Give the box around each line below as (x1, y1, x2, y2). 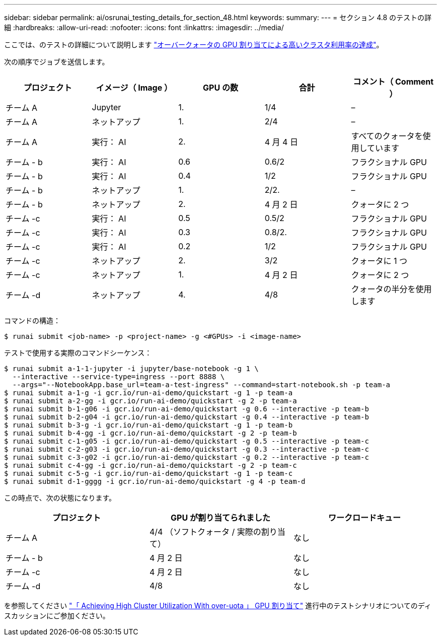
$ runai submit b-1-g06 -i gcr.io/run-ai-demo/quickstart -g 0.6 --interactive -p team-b (4, 405, 369, 413)
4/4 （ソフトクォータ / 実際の (149, 527, 261, 537)
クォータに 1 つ (351, 256, 407, 266)
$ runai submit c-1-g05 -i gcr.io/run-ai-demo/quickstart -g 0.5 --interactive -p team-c (4, 437, 369, 445)
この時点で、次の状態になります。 (4, 493, 116, 502)
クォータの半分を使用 (351, 284, 432, 294)
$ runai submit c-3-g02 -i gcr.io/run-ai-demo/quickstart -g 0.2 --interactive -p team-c (4, 453, 369, 461)
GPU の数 (203, 83, 238, 93)
